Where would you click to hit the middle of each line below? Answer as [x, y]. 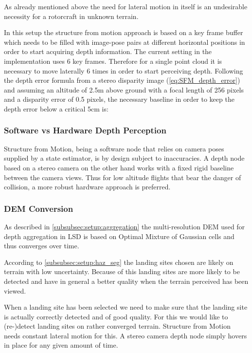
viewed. [15, 290]
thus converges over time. [42, 246]
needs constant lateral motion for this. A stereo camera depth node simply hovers [126, 335]
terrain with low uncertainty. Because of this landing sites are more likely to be [122, 271]
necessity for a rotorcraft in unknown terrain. [71, 16]
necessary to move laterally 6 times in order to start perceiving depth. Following [124, 70]
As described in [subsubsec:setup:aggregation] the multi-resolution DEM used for [125, 226]
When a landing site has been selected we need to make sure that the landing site [126, 307]
